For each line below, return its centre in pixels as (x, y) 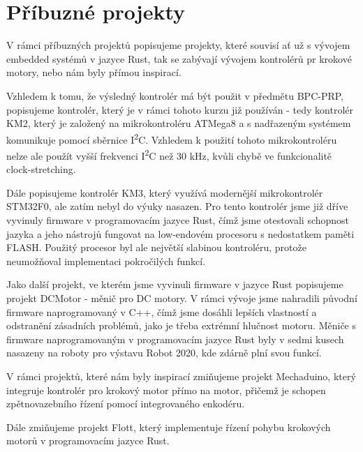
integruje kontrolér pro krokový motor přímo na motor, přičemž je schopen (166, 390)
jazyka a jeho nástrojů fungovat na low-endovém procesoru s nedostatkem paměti (180, 233)
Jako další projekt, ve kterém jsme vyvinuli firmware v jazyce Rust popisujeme (175, 284)
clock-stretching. (41, 169)
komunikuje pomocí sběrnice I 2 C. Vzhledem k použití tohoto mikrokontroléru (172, 138)
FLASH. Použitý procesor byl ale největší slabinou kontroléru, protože (156, 247)
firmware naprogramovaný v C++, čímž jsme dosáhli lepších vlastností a (162, 311)
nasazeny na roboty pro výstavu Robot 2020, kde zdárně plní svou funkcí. (164, 353)
